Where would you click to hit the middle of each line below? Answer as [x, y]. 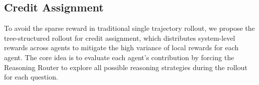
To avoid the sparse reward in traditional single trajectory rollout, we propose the [129, 28]
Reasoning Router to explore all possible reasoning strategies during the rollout [126, 67]
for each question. [31, 77]
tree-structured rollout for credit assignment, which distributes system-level [120, 38]
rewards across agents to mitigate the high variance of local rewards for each [121, 47]
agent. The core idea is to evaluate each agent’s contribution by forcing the [119, 57]
